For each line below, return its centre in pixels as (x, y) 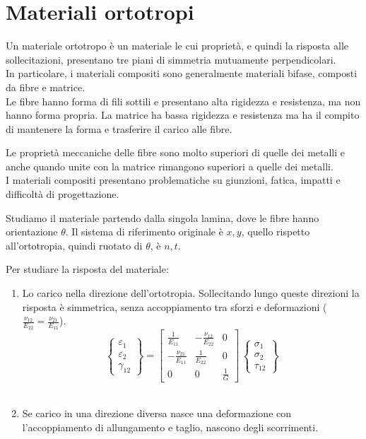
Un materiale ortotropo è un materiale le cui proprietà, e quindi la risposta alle (177, 46)
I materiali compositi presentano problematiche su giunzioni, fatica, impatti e (173, 180)
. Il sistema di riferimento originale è (144, 232)
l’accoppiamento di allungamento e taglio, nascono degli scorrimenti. (170, 427)
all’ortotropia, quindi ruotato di (74, 245)
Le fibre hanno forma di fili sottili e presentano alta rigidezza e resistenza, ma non (183, 101)
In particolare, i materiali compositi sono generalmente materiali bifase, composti (182, 73)
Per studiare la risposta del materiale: (87, 269)
